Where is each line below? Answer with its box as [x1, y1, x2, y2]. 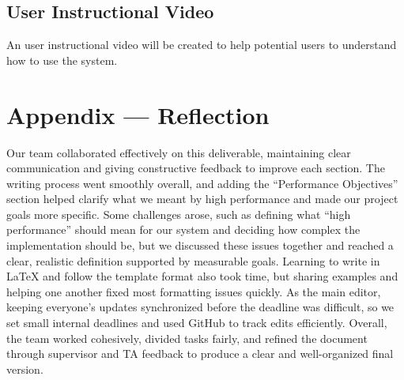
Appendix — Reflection [6, 98, 270, 130]
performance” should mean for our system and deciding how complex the [6, 221, 361, 238]
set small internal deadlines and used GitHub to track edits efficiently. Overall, [6, 314, 387, 331]
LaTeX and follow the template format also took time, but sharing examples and [6, 268, 398, 284]
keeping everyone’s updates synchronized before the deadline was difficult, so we [6, 299, 395, 315]
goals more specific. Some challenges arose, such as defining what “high [6, 205, 351, 222]
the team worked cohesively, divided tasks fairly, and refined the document [6, 329, 368, 346]
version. [6, 360, 43, 377]
